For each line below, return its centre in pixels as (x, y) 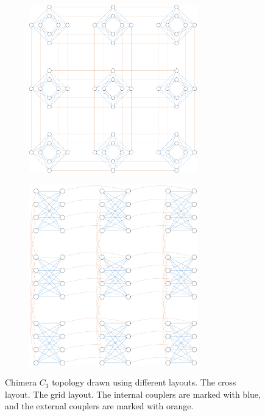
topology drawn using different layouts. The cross (144, 382)
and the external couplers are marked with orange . (99, 406)
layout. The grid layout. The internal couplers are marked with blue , (133, 394)
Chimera (21, 382)
